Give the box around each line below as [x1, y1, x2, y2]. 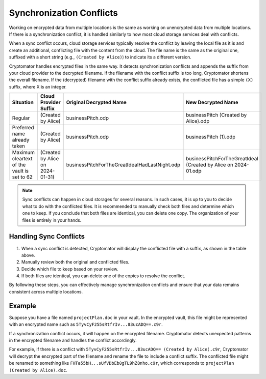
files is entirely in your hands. [22, 217, 82, 223]
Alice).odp [186, 118, 210, 125]
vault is [12, 168, 29, 175]
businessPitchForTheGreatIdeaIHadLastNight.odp [66, 161, 181, 168]
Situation [12, 99, 34, 106]
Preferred [12, 124, 34, 131]
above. [21, 252, 35, 258]
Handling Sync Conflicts [9, 233, 85, 241]
